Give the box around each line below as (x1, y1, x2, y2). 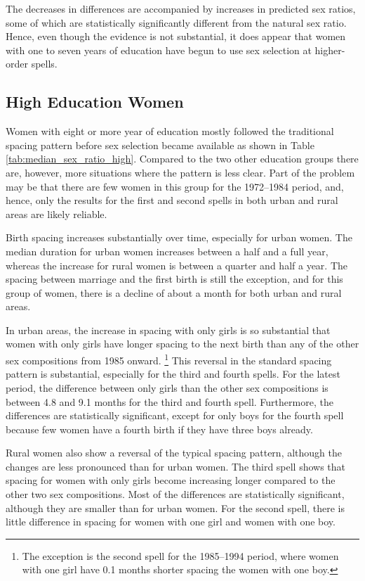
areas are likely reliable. (6, 206, 107, 221)
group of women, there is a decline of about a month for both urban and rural (6, 285, 342, 300)
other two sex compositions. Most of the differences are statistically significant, (6, 487, 345, 502)
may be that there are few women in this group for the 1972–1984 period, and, (6, 179, 344, 193)
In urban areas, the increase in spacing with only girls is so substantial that (6, 322, 331, 337)
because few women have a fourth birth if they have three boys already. (6, 421, 313, 436)
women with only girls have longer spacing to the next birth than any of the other (6, 336, 359, 351)
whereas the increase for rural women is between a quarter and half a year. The (6, 257, 348, 272)
